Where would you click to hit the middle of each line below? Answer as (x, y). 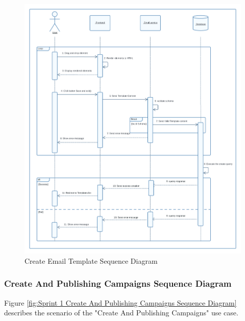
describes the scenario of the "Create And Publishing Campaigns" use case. (121, 313)
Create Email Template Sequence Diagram (91, 260)
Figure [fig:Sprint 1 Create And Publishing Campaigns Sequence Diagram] (120, 302)
